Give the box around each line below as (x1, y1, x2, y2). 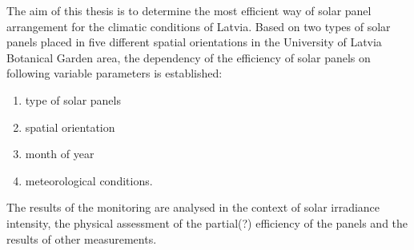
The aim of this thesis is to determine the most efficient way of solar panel (6, 2, 372, 18)
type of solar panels (25, 91, 121, 108)
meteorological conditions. (25, 172, 153, 188)
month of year (25, 145, 94, 162)
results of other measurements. (6, 230, 157, 247)
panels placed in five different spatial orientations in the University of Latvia (6, 34, 382, 50)
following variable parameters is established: (6, 65, 223, 81)
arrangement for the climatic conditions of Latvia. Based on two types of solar (6, 18, 391, 34)
